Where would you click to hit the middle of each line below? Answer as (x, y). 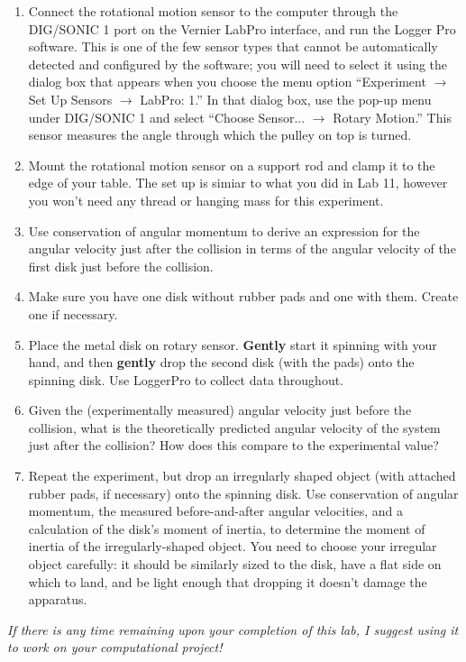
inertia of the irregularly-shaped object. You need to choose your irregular (233, 546)
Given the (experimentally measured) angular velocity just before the (220, 410)
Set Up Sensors (70, 99)
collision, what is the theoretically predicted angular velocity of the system (234, 427)
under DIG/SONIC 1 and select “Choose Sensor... (167, 117)
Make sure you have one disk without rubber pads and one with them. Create (243, 296)
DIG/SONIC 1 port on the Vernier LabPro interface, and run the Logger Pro (242, 28)
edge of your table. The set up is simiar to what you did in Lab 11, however (238, 183)
